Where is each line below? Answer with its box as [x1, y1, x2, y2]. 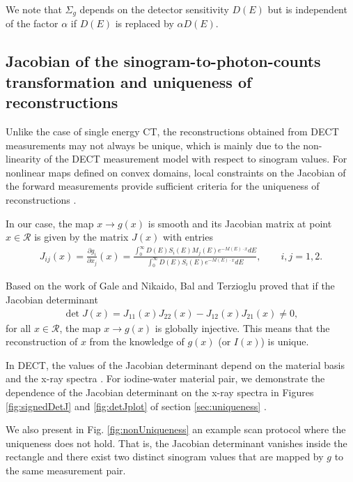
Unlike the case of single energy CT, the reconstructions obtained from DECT [6, 124, 339, 139]
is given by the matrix [34, 229, 129, 244]
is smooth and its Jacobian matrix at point [148, 216, 332, 230]
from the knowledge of [89, 334, 185, 349]
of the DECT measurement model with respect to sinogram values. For [44, 151, 347, 166]
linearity [6, 151, 41, 166]
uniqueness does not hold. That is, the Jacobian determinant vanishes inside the [6, 435, 347, 450]
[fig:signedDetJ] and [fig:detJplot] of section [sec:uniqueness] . [6, 398, 267, 413]
